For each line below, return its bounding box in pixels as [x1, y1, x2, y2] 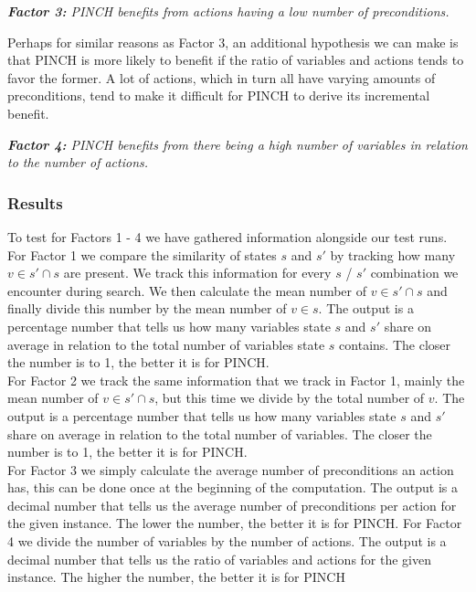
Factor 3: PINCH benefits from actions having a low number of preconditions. [7, 2, 450, 20]
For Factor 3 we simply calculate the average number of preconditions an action [7, 460, 454, 479]
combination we [370, 263, 459, 282]
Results [7, 191, 63, 214]
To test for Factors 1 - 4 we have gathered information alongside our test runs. [7, 227, 448, 246]
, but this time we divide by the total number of [154, 388, 425, 407]
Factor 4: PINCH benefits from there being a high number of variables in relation [7, 134, 468, 153]
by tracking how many [330, 245, 456, 264]
